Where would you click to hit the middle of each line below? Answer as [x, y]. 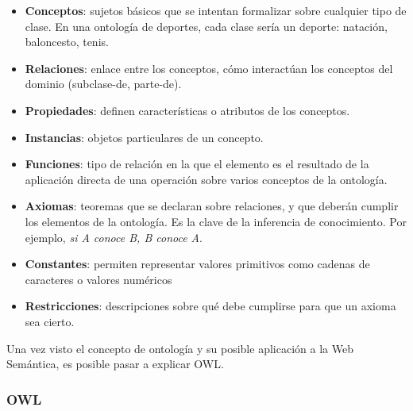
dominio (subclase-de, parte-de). [103, 84]
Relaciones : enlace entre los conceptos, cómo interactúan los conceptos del [209, 68]
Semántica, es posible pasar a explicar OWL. [115, 364]
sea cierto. [50, 321]
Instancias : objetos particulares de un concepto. [144, 137]
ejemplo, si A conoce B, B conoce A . [114, 237]
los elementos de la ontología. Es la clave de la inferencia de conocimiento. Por [216, 221]
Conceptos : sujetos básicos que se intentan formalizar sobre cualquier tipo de [216, 10]
